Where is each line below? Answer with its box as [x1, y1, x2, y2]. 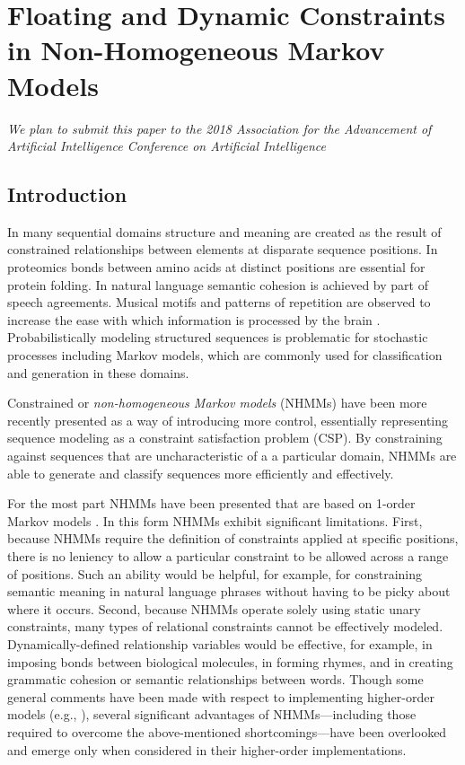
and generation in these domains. [7, 363, 189, 382]
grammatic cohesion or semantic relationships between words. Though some [7, 670, 424, 689]
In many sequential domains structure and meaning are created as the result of [7, 222, 442, 241]
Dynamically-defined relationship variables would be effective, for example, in [7, 634, 433, 653]
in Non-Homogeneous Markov [7, 31, 385, 68]
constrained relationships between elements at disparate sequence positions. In [7, 240, 438, 259]
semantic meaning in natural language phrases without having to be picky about [7, 582, 451, 601]
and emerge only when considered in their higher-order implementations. [7, 740, 407, 759]
